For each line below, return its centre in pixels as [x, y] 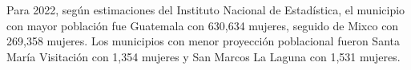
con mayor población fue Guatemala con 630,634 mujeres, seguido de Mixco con [203, 25]
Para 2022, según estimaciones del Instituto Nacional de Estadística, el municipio [206, 10]
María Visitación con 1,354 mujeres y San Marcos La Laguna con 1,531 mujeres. [203, 56]
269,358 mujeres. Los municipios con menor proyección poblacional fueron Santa [203, 41]
